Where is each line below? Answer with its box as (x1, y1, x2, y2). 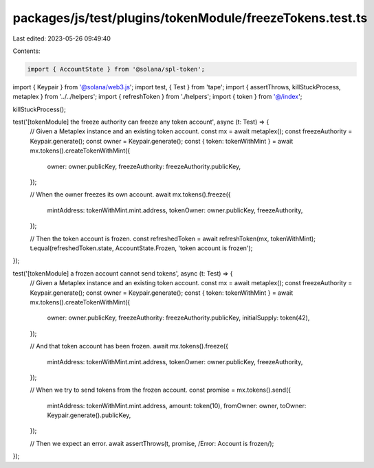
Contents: (12, 47, 41, 55)
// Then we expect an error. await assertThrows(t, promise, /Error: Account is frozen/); (30, 439, 274, 447)
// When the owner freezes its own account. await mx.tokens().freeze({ (30, 190, 231, 199)
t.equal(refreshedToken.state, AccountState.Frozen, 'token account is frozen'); (30, 244, 253, 252)
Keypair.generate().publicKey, (47, 411, 131, 419)
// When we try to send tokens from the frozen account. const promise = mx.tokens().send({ (30, 386, 291, 394)
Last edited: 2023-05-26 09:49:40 (12, 34, 111, 43)
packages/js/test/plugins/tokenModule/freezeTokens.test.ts (12, 10, 368, 25)
